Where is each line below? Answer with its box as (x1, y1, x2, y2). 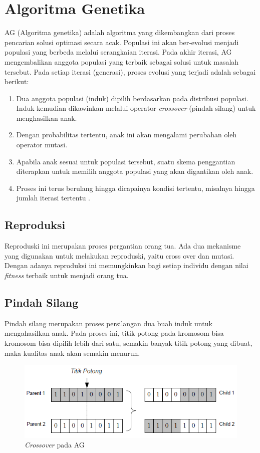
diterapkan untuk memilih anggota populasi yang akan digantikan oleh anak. (16, 166, 253, 176)
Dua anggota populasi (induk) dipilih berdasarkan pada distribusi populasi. (16, 93, 248, 103)
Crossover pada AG (25, 439, 85, 450)
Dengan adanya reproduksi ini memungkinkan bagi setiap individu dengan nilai (5, 260, 248, 271)
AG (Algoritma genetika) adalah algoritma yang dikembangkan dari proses (5, 27, 235, 38)
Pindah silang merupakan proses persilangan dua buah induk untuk (5, 318, 212, 328)
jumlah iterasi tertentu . (16, 192, 90, 203)
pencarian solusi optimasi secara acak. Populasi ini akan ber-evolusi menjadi (5, 37, 239, 47)
